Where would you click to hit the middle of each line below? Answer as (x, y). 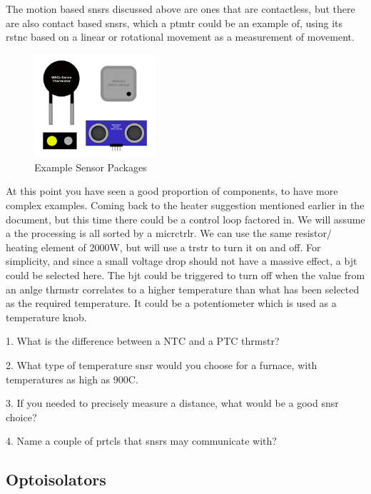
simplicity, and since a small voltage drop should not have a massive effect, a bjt (182, 261)
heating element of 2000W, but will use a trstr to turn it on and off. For (163, 247)
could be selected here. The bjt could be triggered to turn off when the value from (185, 274)
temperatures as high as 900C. (72, 379)
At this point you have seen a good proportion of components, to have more (172, 191)
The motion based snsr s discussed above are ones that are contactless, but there (181, 9)
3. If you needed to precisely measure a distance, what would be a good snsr (172, 403)
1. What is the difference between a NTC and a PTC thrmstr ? (143, 341)
